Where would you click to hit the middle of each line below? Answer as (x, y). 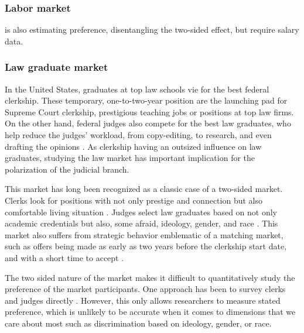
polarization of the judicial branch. (67, 169)
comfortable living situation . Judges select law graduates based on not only (141, 212)
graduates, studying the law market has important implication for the (130, 158)
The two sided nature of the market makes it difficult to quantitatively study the (150, 277)
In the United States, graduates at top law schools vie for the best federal (137, 89)
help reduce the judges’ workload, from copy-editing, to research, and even (138, 135)
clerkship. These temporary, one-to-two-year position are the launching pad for (146, 100)
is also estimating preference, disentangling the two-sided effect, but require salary (152, 30)
